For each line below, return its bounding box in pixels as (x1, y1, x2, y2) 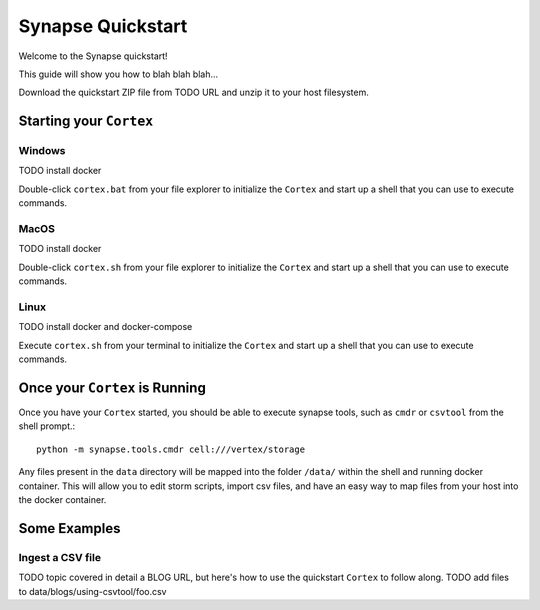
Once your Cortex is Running (18, 379, 207, 396)
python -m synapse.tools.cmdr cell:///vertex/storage (36, 443, 305, 455)
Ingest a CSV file (18, 550, 102, 564)
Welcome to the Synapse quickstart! (18, 50, 169, 62)
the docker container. (18, 493, 107, 505)
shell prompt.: (18, 420, 76, 432)
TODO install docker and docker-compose (18, 321, 193, 333)
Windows (18, 144, 66, 158)
